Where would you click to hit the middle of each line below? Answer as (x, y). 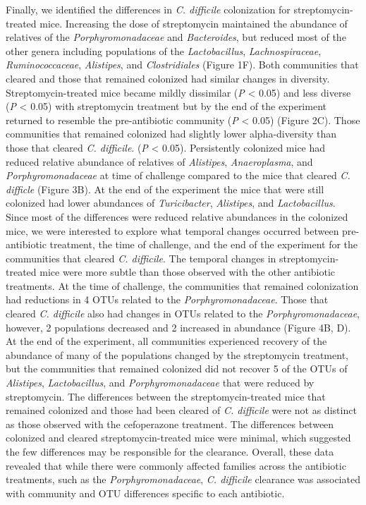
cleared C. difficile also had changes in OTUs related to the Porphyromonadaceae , (183, 314)
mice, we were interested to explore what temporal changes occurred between (172, 230)
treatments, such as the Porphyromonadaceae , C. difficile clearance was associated (183, 479)
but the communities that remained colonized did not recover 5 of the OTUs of (177, 369)
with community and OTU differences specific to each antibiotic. (145, 493)
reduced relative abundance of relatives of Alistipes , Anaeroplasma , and (159, 161)
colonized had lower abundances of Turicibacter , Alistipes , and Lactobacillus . (171, 203)
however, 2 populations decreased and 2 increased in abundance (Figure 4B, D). (178, 327)
